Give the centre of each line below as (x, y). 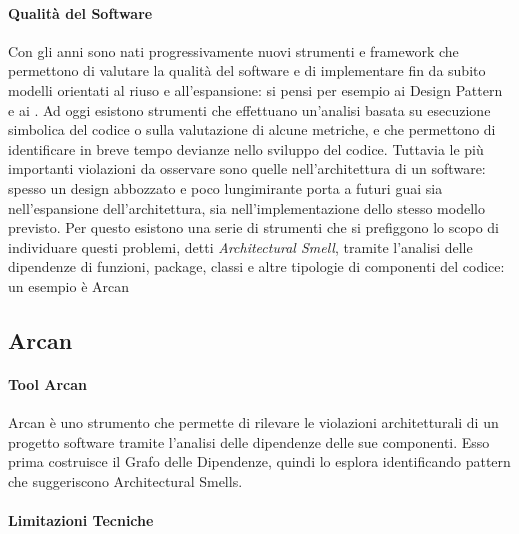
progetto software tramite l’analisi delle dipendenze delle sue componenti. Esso (249, 441)
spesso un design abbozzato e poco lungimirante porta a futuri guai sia (225, 187)
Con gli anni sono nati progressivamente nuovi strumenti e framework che (233, 50)
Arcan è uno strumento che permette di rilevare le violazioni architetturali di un (253, 422)
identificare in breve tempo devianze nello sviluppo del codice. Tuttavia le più (246, 148)
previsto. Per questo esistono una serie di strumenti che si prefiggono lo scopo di (253, 227)
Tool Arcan (47, 383)
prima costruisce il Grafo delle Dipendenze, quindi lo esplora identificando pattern (259, 461)
